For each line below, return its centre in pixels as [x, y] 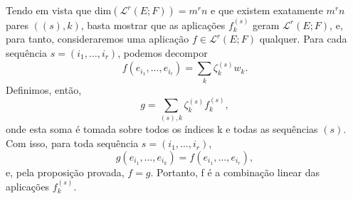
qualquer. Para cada [303, 39]
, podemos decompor [163, 53]
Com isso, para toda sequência [72, 143]
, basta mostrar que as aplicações [153, 25]
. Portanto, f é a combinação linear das [235, 172]
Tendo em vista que [49, 10]
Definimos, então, [44, 89]
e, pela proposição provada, [65, 172]
